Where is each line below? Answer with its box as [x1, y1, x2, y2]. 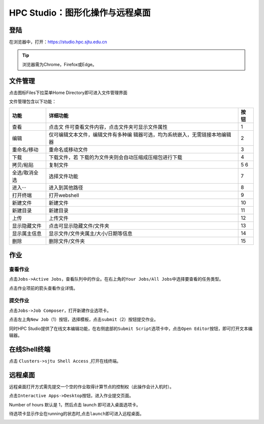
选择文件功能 [48, 173, 78, 180]
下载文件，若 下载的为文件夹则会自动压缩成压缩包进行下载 [48, 154, 183, 161]
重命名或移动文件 [48, 146, 88, 153]
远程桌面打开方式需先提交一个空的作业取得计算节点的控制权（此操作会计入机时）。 [9, 383, 174, 389]
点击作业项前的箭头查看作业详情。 [9, 285, 78, 291]
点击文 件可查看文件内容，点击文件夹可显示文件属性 [48, 123, 168, 130]
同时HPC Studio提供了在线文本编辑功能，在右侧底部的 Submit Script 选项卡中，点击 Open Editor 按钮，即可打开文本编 [9, 326, 253, 331]
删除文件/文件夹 [48, 237, 85, 244]
